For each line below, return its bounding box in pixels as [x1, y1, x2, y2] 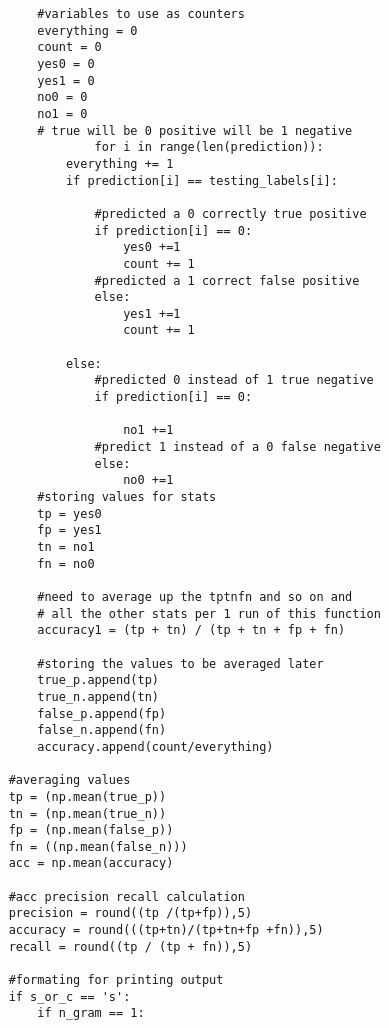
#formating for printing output [8, 973, 224, 988]
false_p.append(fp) [37, 706, 167, 721]
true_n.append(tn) [37, 689, 159, 704]
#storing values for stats [37, 490, 217, 505]
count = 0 [37, 40, 102, 55]
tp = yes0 [37, 506, 102, 521]
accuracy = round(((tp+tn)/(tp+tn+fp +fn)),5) [8, 923, 324, 938]
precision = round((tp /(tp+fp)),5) [8, 906, 253, 921]
